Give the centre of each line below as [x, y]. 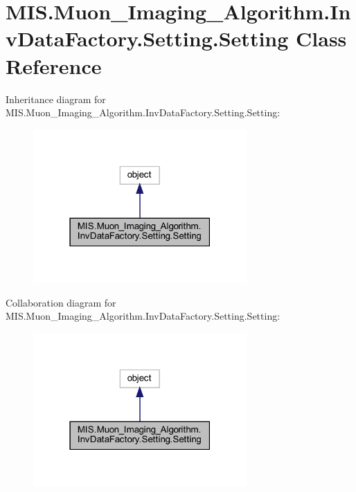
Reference [54, 65]
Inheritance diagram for [56, 99]
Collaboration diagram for [61, 302]
